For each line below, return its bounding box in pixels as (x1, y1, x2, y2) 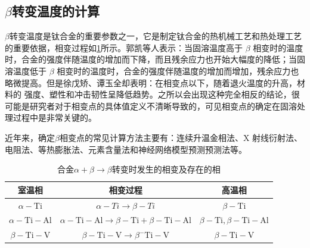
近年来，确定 (5, 131, 55, 143)
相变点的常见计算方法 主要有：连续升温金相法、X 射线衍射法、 (59, 131, 303, 143)
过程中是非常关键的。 (13, 111, 97, 124)
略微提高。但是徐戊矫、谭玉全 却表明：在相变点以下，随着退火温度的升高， (5, 76, 297, 89)
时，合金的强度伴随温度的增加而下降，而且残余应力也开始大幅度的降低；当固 (5, 53, 305, 65)
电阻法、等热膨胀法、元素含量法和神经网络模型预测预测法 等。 (5, 143, 247, 155)
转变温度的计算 (11, 2, 100, 20)
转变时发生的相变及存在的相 (111, 163, 221, 175)
